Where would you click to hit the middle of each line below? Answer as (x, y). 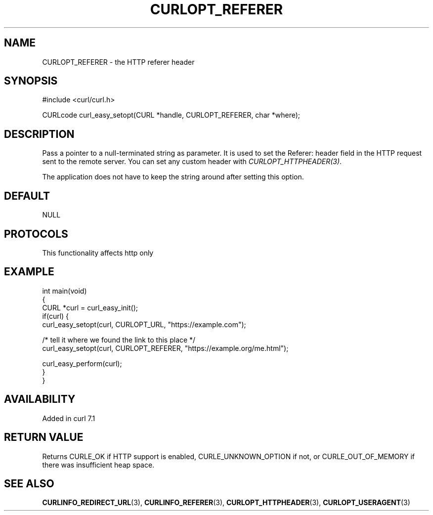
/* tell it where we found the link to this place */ (119, 340)
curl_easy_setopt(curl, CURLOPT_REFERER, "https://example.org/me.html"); (165, 348)
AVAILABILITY (40, 399)
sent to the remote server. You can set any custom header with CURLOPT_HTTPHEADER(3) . (192, 162)
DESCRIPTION (39, 134)
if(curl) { (56, 316)
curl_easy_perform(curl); (82, 363)
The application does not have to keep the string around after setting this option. (173, 177)
